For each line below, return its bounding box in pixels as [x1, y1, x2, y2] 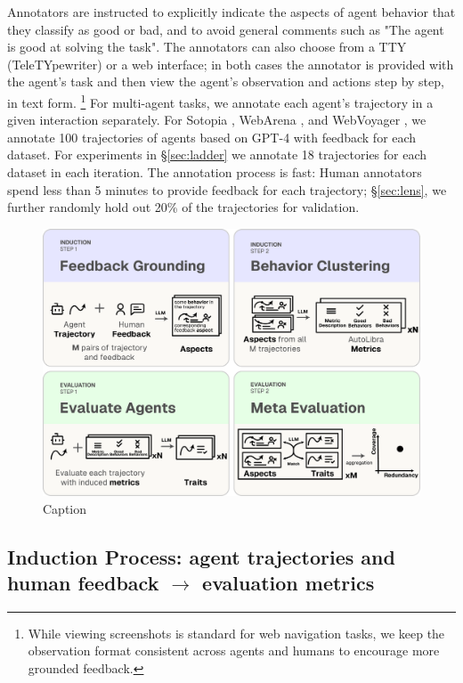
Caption [43, 499, 87, 517]
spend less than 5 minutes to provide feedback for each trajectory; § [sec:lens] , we [7, 180, 447, 199]
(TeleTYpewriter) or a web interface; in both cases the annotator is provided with [7, 54, 454, 73]
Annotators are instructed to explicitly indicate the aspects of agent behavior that [7, 3, 456, 20]
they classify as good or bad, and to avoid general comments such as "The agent [7, 20, 444, 38]
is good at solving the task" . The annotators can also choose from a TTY [7, 37, 407, 56]
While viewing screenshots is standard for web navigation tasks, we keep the [28, 623, 445, 642]
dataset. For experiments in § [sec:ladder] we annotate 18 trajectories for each [7, 145, 427, 164]
